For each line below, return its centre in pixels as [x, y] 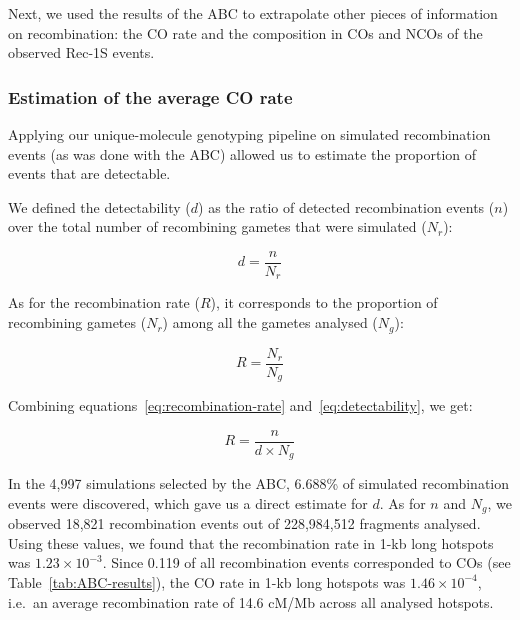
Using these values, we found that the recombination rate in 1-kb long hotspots [251, 542]
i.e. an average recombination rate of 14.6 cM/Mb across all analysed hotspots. [251, 601]
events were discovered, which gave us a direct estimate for [188, 502]
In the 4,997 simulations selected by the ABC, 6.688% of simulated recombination [259, 483]
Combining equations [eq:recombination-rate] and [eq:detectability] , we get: [240, 405]
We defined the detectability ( [99, 206]
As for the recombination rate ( [104, 302]
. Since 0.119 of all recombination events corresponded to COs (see [306, 562]
